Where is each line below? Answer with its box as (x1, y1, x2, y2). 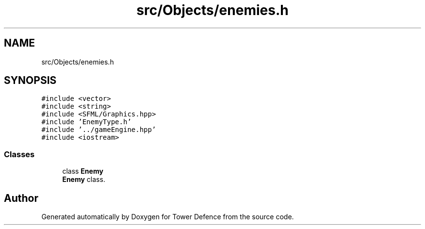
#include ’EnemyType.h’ (41, 118, 131, 126)
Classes (4, 149, 35, 159)
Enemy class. (62, 175, 105, 184)
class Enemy (62, 167, 103, 176)
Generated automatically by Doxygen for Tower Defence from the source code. (41, 213, 294, 221)
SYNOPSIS (4, 74, 57, 87)
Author (4, 192, 38, 204)
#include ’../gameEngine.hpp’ (41, 126, 156, 134)
